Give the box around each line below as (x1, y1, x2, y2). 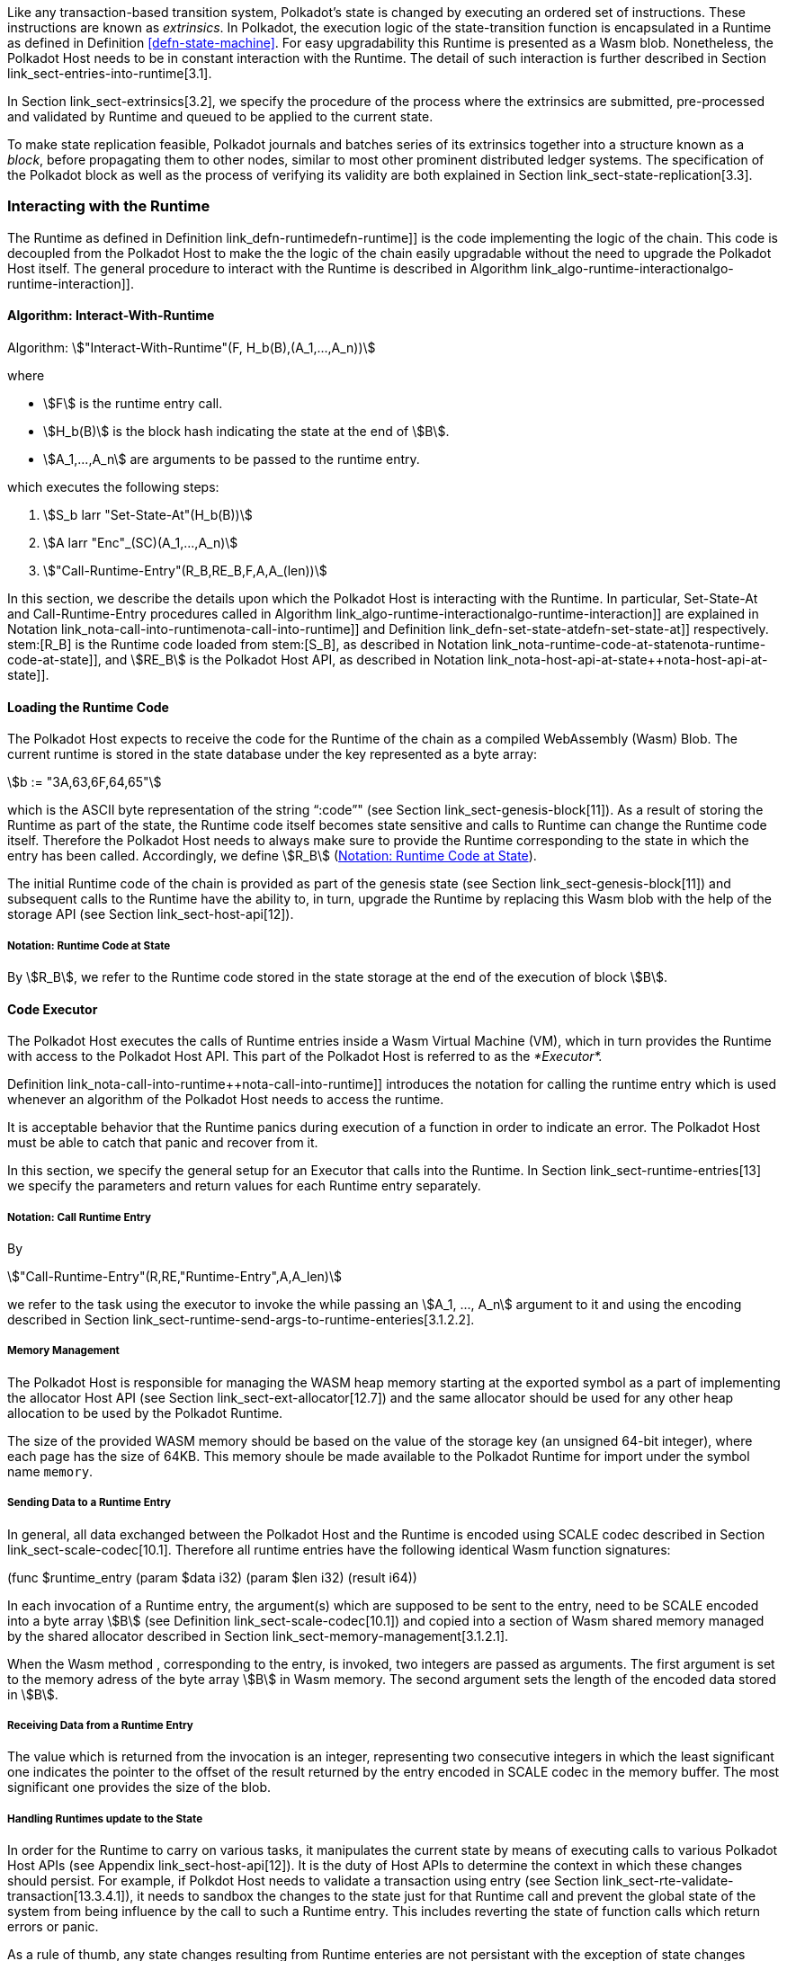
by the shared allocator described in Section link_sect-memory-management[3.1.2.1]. (7, 1627, 509, 1644)
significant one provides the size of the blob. (7, 1779, 272, 1796)
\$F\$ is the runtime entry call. (43, 395, 223, 411)
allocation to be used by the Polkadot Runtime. (7, 1404, 283, 1421)
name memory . (7, 1463, 94, 1479)
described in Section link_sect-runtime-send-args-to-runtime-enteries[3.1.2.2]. (7, 1311, 475, 1327)
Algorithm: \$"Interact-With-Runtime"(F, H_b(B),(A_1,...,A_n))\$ (7, 339, 376, 355)
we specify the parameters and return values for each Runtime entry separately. (7, 1178, 481, 1194)
